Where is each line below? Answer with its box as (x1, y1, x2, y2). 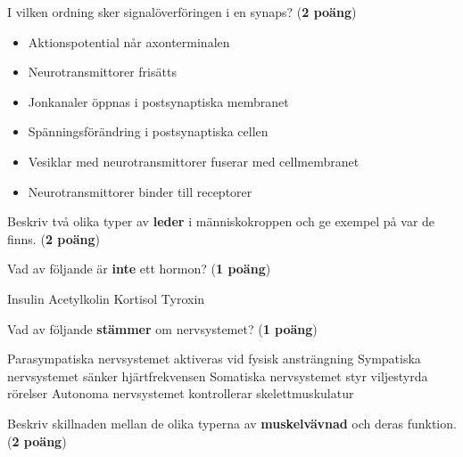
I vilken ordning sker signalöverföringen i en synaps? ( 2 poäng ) (7, 3, 357, 20)
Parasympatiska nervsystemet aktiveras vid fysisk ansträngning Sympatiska (7, 349, 421, 368)
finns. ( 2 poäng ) (7, 229, 101, 248)
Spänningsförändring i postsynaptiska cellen (28, 122, 269, 141)
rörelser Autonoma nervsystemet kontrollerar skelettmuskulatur (7, 384, 354, 403)
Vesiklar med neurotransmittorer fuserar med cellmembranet (28, 151, 360, 170)
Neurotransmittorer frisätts (28, 62, 177, 81)
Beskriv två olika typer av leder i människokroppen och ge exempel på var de (7, 212, 435, 231)
